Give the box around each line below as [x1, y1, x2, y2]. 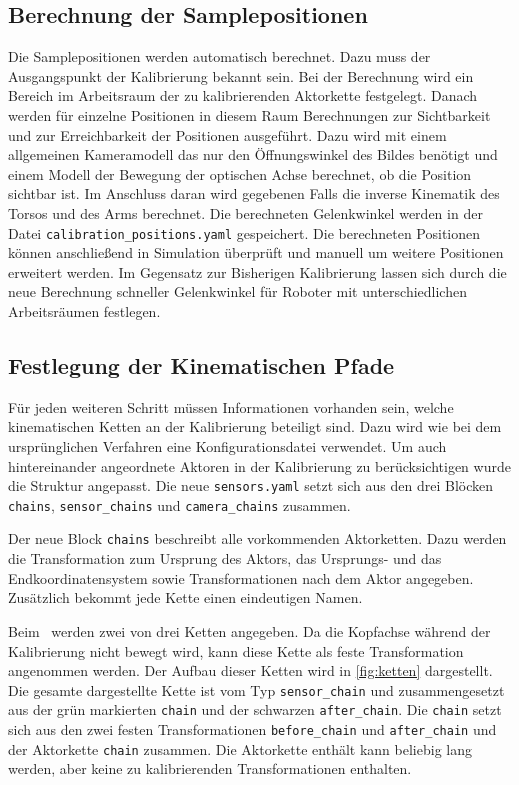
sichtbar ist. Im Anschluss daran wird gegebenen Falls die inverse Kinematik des [8, 183, 500, 204]
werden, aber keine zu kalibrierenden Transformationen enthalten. [8, 758, 412, 779]
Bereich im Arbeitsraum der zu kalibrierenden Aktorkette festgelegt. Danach [8, 85, 478, 106]
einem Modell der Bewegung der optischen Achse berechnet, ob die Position [8, 163, 472, 184]
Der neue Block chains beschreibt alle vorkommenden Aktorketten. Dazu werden [8, 528, 507, 549]
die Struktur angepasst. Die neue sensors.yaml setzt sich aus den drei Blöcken [8, 475, 493, 496]
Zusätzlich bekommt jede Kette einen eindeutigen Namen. [8, 587, 363, 608]
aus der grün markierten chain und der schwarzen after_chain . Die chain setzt [8, 699, 502, 720]
